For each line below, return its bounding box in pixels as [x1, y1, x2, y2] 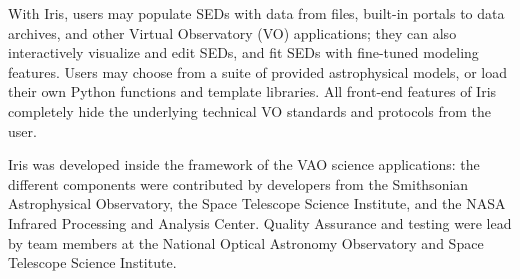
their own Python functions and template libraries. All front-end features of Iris [8, 81, 497, 102]
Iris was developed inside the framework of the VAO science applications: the [8, 154, 480, 175]
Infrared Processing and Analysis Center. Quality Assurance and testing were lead [8, 212, 512, 233]
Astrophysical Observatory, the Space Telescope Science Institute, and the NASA [8, 193, 506, 214]
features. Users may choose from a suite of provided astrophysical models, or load [8, 61, 507, 82]
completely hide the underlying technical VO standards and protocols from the [8, 100, 492, 121]
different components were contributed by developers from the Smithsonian [8, 173, 469, 194]
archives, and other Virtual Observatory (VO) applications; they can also [8, 22, 457, 43]
